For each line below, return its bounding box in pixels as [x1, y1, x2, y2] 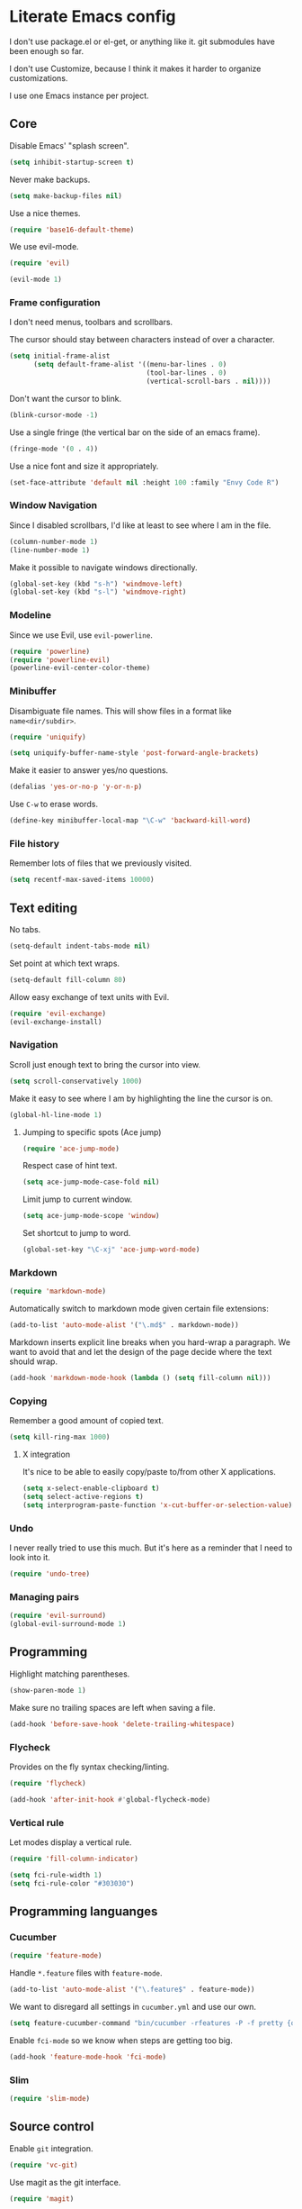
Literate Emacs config [9, 6, 176, 27]
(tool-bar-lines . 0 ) [146, 368, 227, 377]
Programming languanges [9, 1904, 158, 1919]
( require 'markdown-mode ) [9, 1286, 106, 1296]
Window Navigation [9, 499, 97, 512]
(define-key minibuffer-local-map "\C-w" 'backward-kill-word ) [9, 816, 252, 825]
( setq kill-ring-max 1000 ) [9, 1432, 111, 1442]
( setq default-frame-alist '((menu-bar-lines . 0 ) [32, 360, 227, 369]
